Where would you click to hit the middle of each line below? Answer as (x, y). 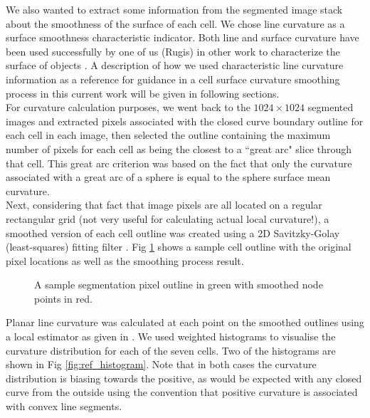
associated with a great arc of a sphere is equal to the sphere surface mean (168, 177)
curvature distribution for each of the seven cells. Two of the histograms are (171, 350)
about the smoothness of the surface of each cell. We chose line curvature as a (175, 23)
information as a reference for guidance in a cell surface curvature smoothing (173, 79)
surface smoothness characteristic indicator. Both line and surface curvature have (183, 37)
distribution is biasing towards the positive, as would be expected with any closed (184, 378)
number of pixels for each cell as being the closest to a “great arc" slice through (179, 148)
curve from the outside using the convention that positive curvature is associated (182, 392)
